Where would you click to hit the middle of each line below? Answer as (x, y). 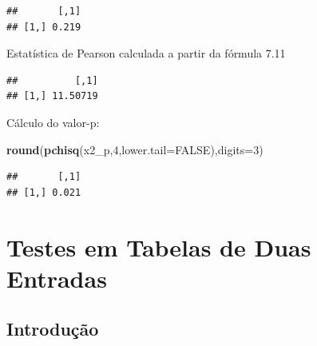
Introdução (53, 329)
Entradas (57, 278)
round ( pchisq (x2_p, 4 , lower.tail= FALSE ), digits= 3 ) (135, 149)
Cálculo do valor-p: (53, 122)
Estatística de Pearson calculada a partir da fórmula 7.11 (146, 53)
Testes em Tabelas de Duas (159, 247)
